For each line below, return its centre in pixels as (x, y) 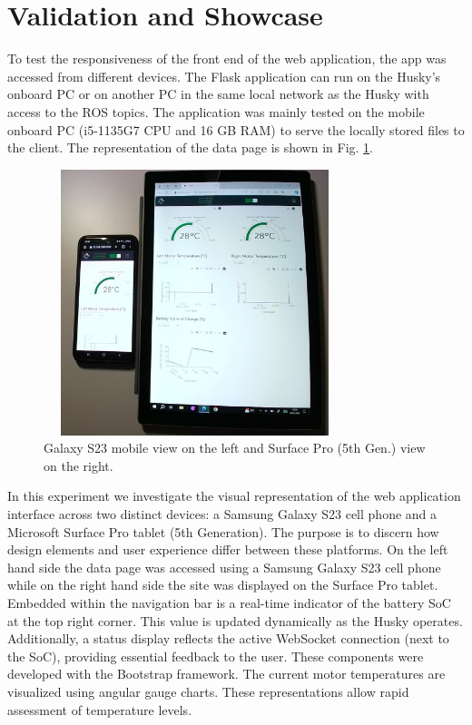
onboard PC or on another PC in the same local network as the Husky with (218, 94)
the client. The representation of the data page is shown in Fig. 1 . (191, 147)
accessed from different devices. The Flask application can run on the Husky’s (224, 76)
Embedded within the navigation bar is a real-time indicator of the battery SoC (229, 602)
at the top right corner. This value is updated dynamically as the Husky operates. (235, 620)
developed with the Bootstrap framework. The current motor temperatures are (226, 674)
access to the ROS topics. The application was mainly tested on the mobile (216, 111)
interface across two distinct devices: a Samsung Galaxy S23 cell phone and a (222, 513)
